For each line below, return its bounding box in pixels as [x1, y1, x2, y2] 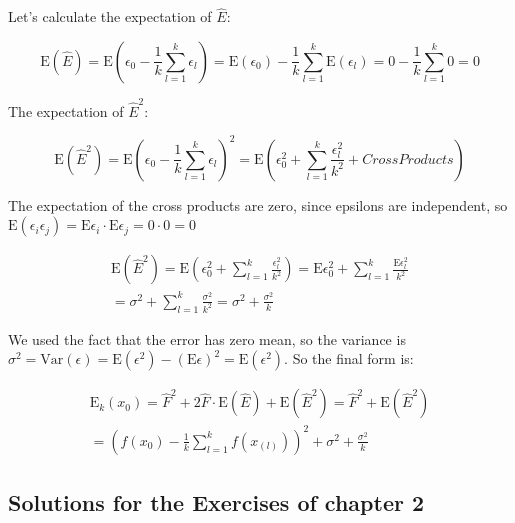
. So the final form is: [284, 348, 414, 369]
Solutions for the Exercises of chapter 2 [8, 487, 425, 518]
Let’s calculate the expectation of [8, 6, 212, 27]
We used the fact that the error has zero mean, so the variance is [8, 328, 406, 349]
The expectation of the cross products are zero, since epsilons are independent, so [8, 194, 508, 215]
